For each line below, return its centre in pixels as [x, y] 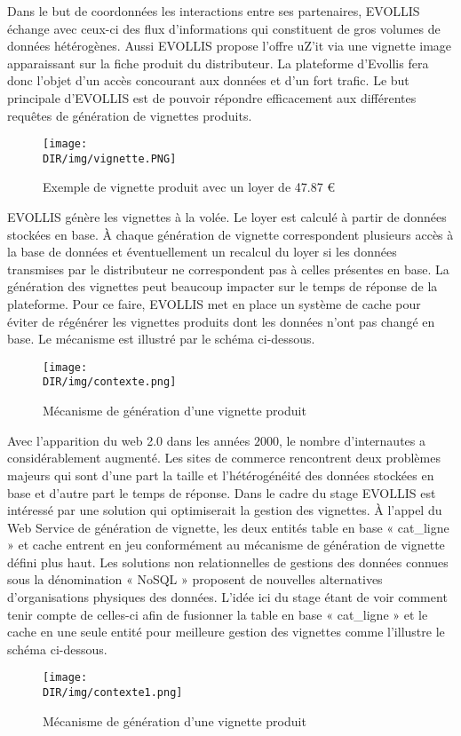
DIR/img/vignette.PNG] [110, 158]
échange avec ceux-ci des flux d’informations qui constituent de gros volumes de [224, 28]
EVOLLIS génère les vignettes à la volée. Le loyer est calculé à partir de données [227, 217]
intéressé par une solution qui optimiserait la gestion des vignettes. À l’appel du [225, 510]
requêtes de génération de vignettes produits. [130, 115]
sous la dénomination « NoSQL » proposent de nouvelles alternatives [195, 579]
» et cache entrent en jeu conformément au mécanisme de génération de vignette [226, 545]
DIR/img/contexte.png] [110, 382]
